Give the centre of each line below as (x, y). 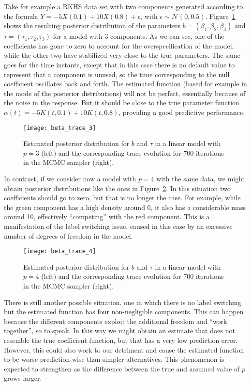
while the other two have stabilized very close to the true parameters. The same (122, 55)
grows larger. (23, 378)
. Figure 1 (220, 16)
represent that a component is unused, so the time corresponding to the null (117, 74)
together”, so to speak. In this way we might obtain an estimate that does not (119, 330)
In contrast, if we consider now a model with (70, 178)
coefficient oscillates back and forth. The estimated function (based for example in (125, 84)
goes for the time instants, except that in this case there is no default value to (119, 64)
